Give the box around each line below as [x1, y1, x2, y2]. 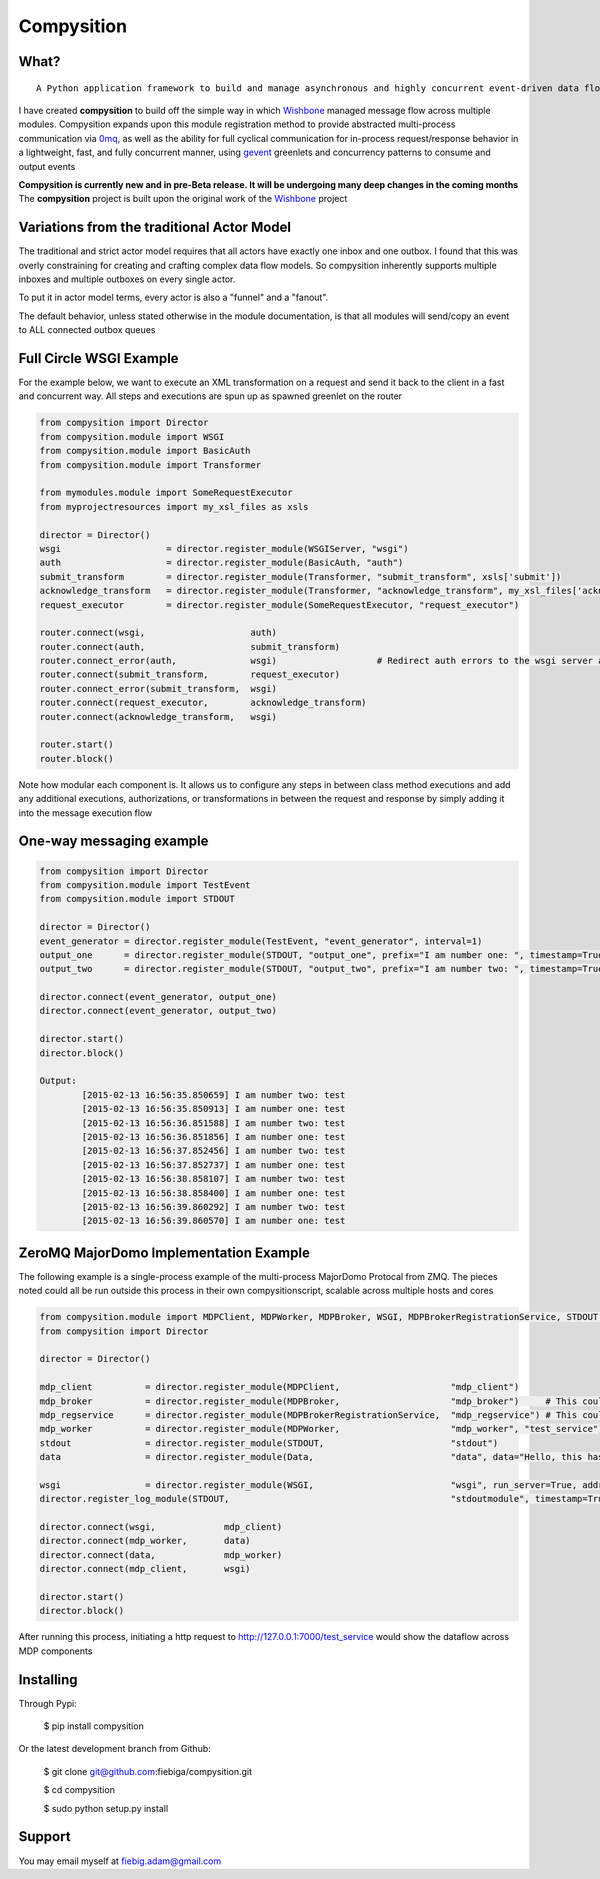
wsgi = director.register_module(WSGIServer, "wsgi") [39, 543, 409, 554]
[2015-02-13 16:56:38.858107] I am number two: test [81, 1173, 346, 1185]
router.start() [39, 739, 114, 750]
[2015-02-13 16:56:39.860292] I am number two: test [81, 1201, 346, 1212]
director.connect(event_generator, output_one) [39, 991, 277, 1003]
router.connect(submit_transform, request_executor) [39, 669, 341, 680]
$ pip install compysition [43, 1720, 144, 1732]
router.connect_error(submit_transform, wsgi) [39, 683, 277, 694]
